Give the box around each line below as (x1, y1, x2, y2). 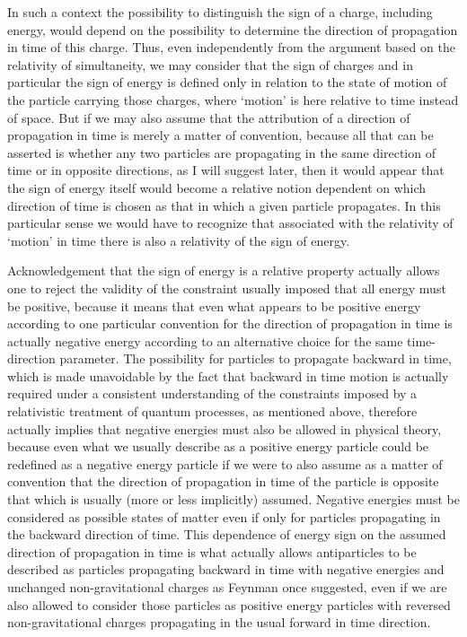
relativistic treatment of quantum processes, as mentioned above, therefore (7, 402, 418, 421)
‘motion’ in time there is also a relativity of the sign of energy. (7, 231, 350, 249)
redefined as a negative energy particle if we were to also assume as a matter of (7, 454, 443, 473)
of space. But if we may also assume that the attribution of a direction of (7, 108, 410, 127)
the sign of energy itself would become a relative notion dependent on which (7, 178, 427, 196)
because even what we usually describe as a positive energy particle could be (7, 437, 429, 456)
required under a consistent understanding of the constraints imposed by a (7, 384, 418, 403)
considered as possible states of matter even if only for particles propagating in (7, 507, 441, 526)
